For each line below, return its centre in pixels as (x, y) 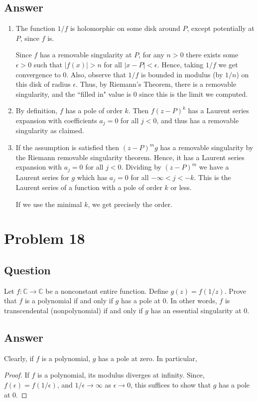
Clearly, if (19, 358)
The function (35, 28)
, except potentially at (221, 28)
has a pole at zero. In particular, (148, 358)
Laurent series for (42, 177)
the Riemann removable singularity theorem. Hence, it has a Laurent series (130, 157)
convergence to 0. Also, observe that (71, 74)
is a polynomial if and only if (69, 301)
